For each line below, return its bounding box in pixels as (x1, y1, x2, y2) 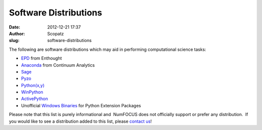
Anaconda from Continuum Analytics (21, 62, 95, 68)
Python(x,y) (21, 82, 45, 88)
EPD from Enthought (21, 56, 62, 61)
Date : (9, 24, 20, 30)
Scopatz (47, 30, 64, 36)
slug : (9, 38, 19, 43)
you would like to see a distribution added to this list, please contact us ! (9, 118, 152, 124)
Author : (9, 30, 25, 36)
